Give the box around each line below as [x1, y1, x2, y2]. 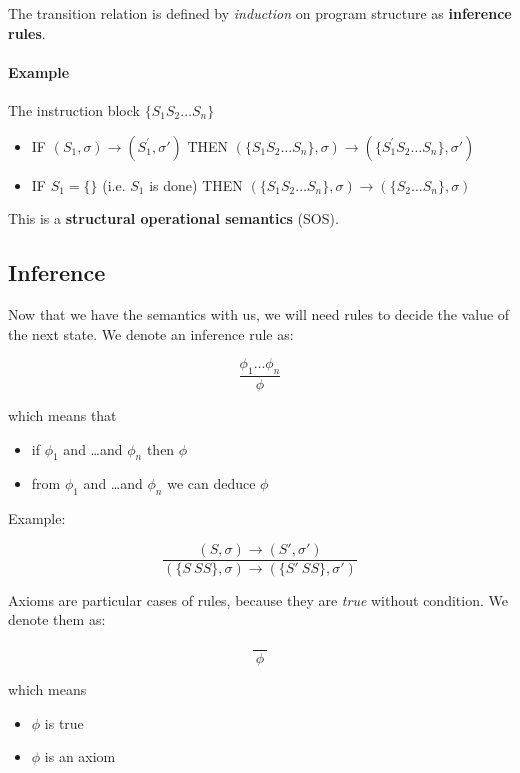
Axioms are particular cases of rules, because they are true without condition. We [8, 589, 508, 610]
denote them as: [8, 609, 106, 630]
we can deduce [167, 473, 256, 494]
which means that [8, 404, 117, 425]
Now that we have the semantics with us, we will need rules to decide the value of [8, 303, 510, 324]
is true [44, 712, 84, 733]
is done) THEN [149, 174, 243, 195]
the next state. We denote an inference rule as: [8, 323, 294, 344]
